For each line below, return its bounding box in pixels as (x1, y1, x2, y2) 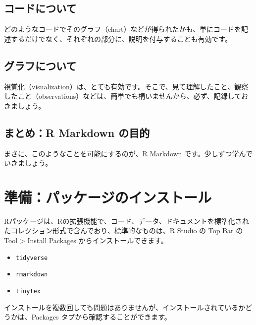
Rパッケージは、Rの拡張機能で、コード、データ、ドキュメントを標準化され (4, 215, 249, 226)
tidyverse (15, 254, 48, 261)
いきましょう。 (4, 158, 52, 168)
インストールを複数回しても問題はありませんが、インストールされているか (4, 302, 246, 312)
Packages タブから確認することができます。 (31, 312, 171, 322)
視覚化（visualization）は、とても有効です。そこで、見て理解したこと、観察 (4, 81, 249, 91)
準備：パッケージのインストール (4, 187, 211, 207)
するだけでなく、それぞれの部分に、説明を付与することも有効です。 (10, 33, 232, 44)
